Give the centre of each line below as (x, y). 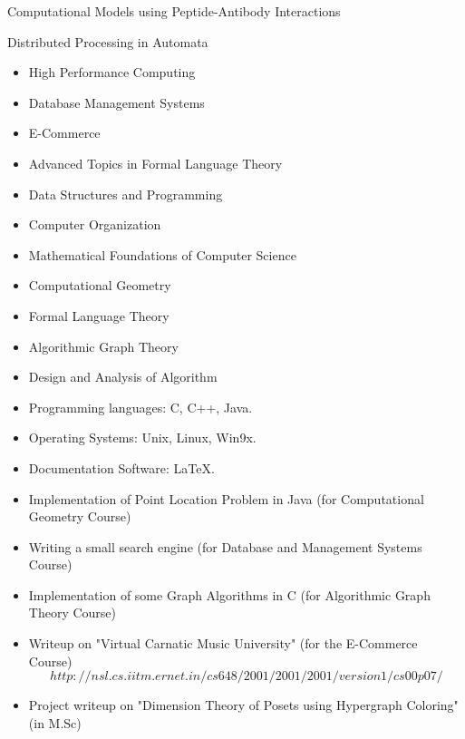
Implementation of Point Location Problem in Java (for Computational (226, 498)
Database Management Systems (116, 102)
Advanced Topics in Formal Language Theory (155, 163)
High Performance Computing (112, 72)
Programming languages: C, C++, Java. (140, 407)
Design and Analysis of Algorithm (123, 377)
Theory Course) (73, 613)
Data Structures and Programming (126, 194)
